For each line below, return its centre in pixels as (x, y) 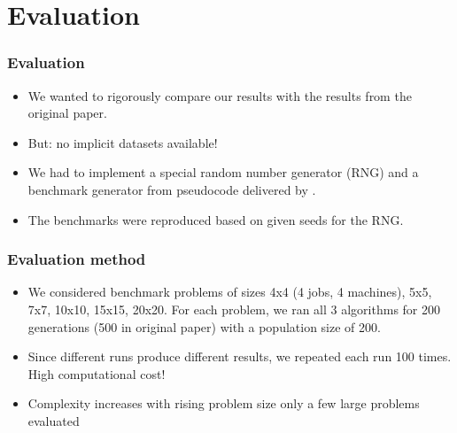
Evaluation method (77, 259)
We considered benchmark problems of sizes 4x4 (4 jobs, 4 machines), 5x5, (230, 292)
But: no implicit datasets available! (123, 142)
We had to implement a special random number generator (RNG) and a (223, 172)
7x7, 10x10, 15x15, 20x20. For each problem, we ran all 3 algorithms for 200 (234, 309)
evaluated (54, 420)
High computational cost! (97, 373)
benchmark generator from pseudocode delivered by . (172, 189)
